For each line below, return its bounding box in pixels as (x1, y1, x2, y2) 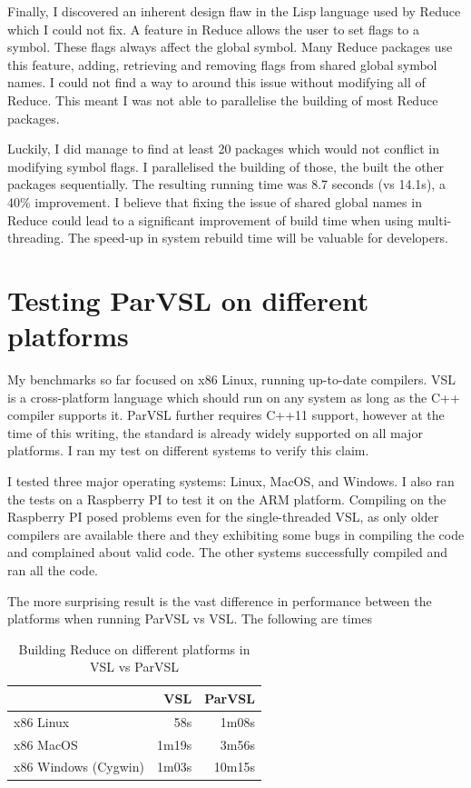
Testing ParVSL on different (7, 281, 369, 318)
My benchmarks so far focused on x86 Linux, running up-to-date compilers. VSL (7, 370, 456, 389)
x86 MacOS (14, 734, 78, 753)
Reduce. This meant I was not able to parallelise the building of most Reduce (7, 90, 438, 109)
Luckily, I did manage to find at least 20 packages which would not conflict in (7, 139, 439, 158)
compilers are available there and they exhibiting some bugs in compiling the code (7, 524, 465, 544)
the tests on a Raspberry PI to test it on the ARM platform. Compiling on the (7, 489, 446, 508)
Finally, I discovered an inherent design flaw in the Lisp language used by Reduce (7, 2, 461, 20)
